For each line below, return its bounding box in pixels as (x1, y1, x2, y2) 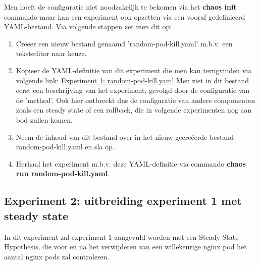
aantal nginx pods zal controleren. (4, 251, 110, 261)
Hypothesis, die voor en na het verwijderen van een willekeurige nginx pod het (4, 241, 247, 252)
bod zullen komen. (16, 114, 73, 125)
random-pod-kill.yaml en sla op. (16, 141, 115, 152)
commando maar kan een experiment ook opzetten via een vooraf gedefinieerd (4, 11, 245, 22)
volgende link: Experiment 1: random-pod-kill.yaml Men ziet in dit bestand (16, 75, 249, 85)
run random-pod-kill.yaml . (16, 168, 110, 179)
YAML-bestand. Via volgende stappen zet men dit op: (4, 21, 172, 32)
